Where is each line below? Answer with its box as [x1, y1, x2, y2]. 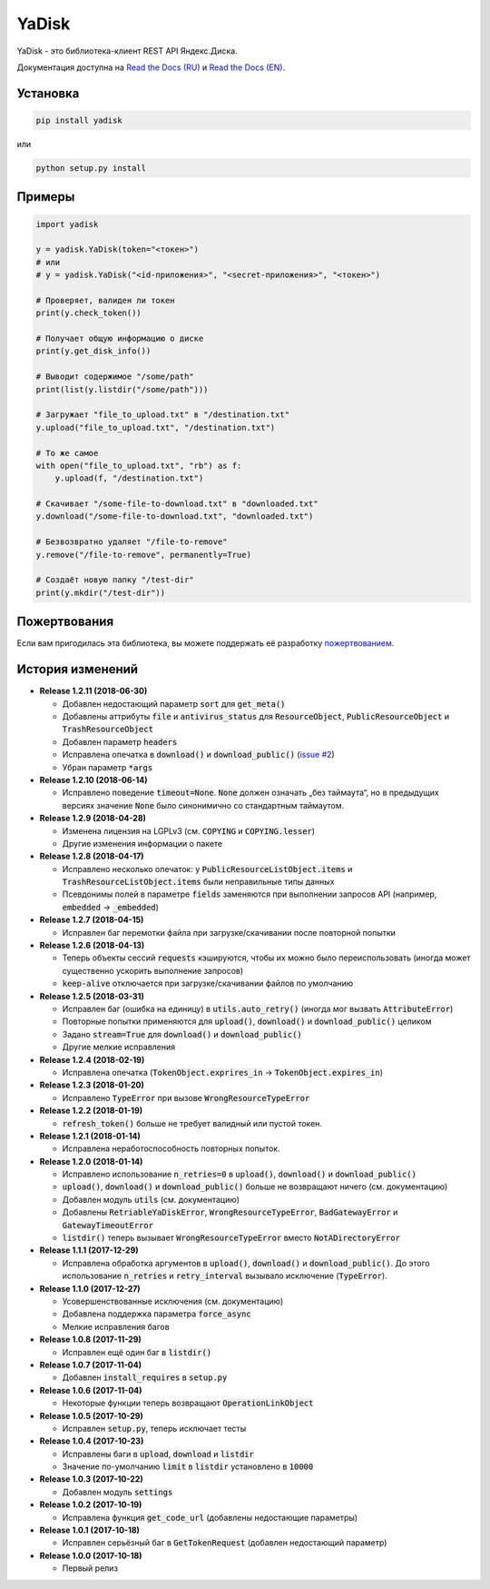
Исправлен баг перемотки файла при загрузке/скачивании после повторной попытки [62, 927, 397, 938]
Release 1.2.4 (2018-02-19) [39, 1054, 145, 1065]
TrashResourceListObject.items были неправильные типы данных [62, 877, 335, 888]
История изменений [16, 661, 139, 677]
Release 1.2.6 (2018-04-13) [39, 940, 145, 951]
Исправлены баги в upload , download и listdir [62, 1448, 254, 1459]
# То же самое [35, 448, 99, 458]
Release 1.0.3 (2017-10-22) [39, 1474, 144, 1485]
